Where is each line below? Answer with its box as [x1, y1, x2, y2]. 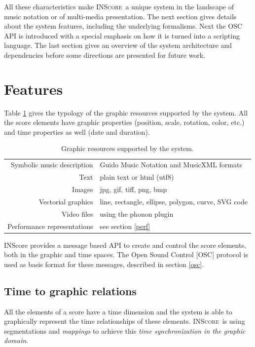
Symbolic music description [10, 159, 93, 170]
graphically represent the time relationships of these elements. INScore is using [4, 316, 245, 326]
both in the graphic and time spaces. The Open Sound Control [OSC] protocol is [4, 249, 249, 260]
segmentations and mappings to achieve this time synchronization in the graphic [4, 325, 246, 336]
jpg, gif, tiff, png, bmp [100, 184, 167, 194]
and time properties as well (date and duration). [4, 126, 150, 137]
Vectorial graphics [38, 196, 93, 206]
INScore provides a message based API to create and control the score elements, [4, 239, 246, 250]
